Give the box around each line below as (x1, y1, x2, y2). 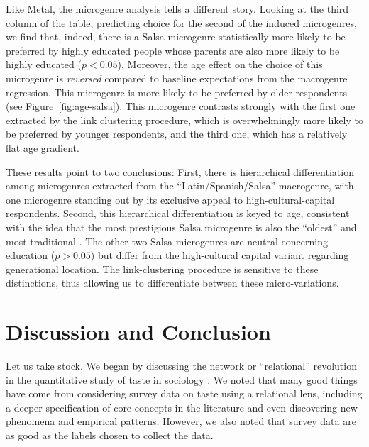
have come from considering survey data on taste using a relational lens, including (6, 386, 363, 401)
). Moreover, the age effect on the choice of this (117, 57, 323, 72)
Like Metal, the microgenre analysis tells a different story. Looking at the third (6, 1, 349, 16)
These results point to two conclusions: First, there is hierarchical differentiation (6, 164, 354, 179)
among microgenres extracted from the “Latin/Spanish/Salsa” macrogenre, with (6, 178, 354, 193)
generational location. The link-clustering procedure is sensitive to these (6, 261, 319, 276)
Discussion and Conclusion (6, 317, 271, 346)
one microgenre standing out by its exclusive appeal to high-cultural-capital (6, 192, 335, 206)
